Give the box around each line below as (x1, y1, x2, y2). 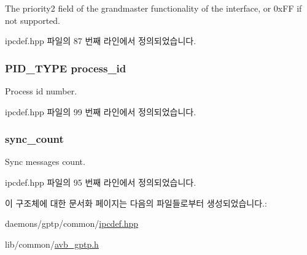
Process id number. (5, 85, 77, 97)
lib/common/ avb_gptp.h (5, 237, 99, 250)
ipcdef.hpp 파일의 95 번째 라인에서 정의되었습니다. (5, 176, 196, 188)
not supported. (5, 13, 60, 26)
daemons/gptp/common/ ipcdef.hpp (5, 217, 139, 230)
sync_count (5, 131, 64, 147)
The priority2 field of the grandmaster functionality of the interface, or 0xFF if (5, 2, 302, 14)
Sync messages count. (5, 155, 85, 168)
